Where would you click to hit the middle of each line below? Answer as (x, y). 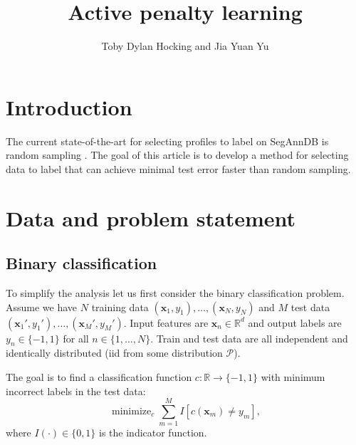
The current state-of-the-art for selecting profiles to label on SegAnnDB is (167, 141)
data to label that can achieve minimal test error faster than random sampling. (178, 168)
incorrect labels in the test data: (76, 391)
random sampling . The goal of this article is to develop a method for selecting (177, 155)
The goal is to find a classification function (99, 377)
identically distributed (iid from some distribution (114, 353)
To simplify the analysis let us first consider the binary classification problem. (175, 293)
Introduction (69, 106)
